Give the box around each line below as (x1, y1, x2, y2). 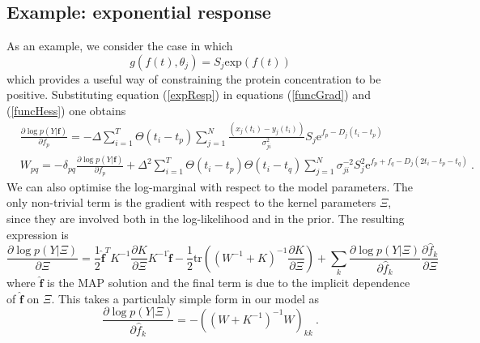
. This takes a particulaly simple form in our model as (51, 289, 319, 307)
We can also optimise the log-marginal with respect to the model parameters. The (6, 178, 414, 195)
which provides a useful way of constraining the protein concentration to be (6, 70, 381, 87)
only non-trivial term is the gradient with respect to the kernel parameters (6, 194, 376, 211)
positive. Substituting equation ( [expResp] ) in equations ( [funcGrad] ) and (6, 86, 371, 103)
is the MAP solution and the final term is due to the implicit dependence (47, 274, 410, 291)
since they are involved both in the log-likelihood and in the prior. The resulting (6, 210, 405, 227)
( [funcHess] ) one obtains (6, 101, 126, 118)
